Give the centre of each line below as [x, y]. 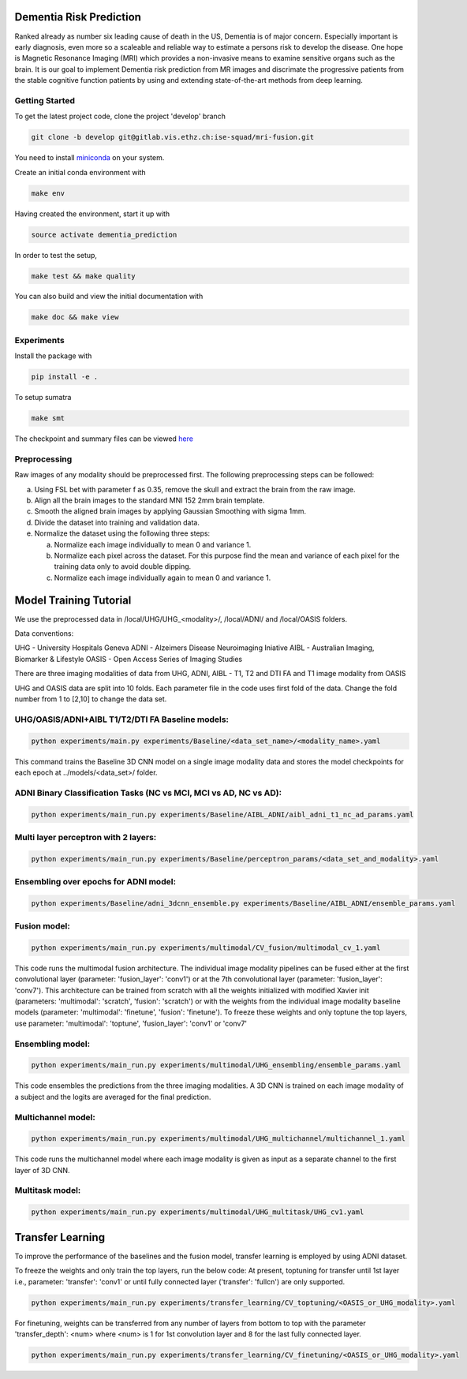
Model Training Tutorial [73, 600]
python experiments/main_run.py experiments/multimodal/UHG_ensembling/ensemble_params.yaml [216, 1065]
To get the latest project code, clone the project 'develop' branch [120, 116]
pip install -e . [65, 377]
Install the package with [53, 356]
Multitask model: [48, 1190]
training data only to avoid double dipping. [123, 566]
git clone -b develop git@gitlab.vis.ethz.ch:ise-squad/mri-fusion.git [173, 137]
